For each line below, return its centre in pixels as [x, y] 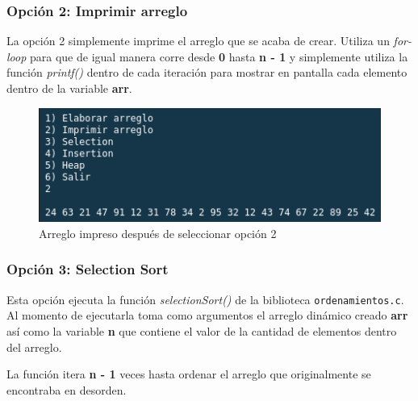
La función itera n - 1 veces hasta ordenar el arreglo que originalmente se [189, 374]
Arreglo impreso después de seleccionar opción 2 [158, 233]
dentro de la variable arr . [69, 88]
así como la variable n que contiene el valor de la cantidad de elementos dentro [202, 330]
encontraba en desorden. [67, 389]
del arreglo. [34, 347]
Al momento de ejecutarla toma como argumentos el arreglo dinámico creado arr [207, 315]
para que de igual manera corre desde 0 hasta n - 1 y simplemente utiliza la [219, 56]
